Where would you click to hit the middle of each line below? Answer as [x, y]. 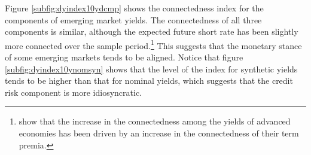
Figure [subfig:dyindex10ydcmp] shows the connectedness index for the [134, 8]
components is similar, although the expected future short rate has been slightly [152, 31]
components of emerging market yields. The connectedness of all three [133, 19]
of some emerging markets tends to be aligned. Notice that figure [124, 57]
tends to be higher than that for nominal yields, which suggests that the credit [149, 80]
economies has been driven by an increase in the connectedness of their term [159, 133]
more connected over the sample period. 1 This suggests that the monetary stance [153, 44]
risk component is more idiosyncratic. [74, 92]
